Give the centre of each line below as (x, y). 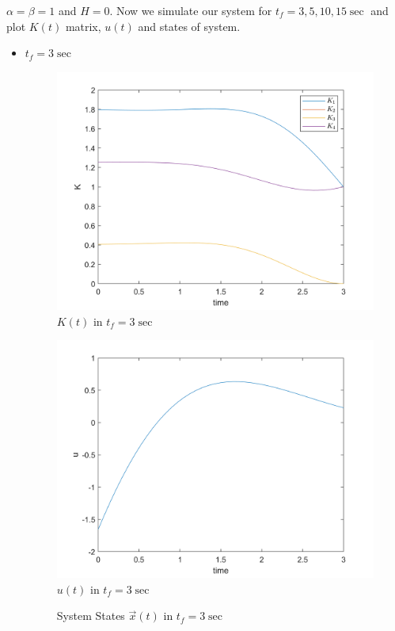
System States (91, 616)
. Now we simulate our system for (191, 10)
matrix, (83, 26)
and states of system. (189, 26)
